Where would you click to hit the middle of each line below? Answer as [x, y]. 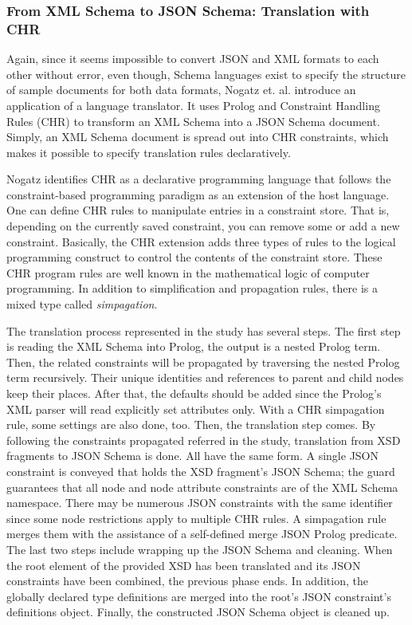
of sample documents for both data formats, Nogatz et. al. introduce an [181, 90]
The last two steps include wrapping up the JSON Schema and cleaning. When [200, 549]
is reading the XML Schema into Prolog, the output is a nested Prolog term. [194, 346]
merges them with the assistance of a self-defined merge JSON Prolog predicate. [202, 534]
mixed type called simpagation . [82, 304]
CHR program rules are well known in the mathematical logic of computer [188, 272]
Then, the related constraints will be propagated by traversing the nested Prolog [203, 362]
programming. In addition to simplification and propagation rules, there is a [192, 288]
